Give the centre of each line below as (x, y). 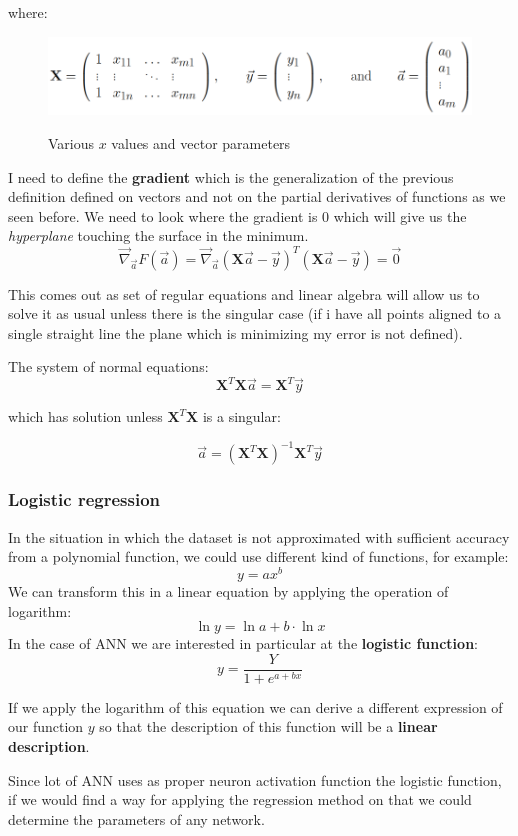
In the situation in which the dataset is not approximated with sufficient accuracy (259, 536)
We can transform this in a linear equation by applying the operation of (228, 590)
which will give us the (400, 215)
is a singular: (241, 416)
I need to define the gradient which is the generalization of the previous (231, 176)
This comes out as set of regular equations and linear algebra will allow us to (244, 293)
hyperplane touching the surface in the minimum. (158, 235)
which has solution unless (85, 416)
